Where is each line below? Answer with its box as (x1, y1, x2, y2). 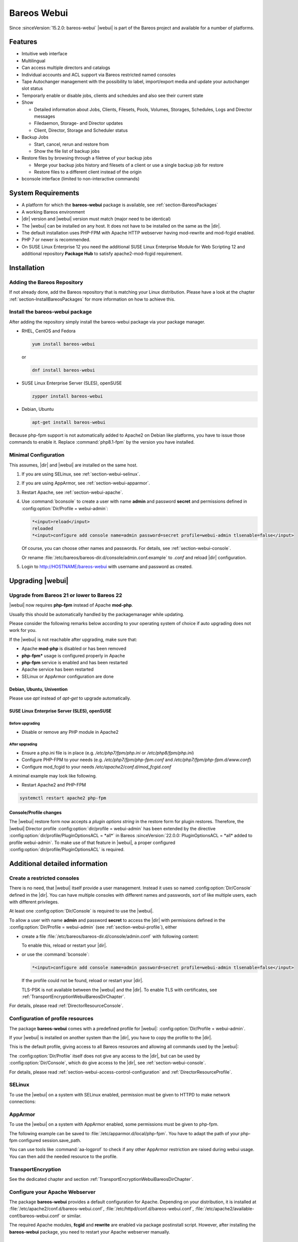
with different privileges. (9, 899, 59, 905)
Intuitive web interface (21, 51, 68, 57)
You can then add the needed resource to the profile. (9, 1153, 118, 1160)
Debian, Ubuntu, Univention (9, 686, 68, 692)
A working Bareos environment (21, 209, 85, 215)
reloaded (32, 526, 54, 531)
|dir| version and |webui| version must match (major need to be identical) (21, 216, 171, 222)
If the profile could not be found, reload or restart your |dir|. (21, 978, 144, 984)
